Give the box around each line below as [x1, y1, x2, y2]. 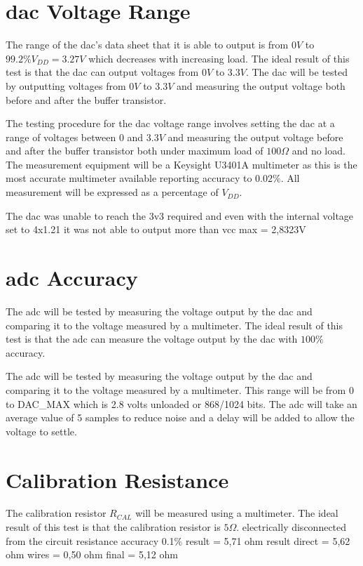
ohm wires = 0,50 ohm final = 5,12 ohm [6, 547, 178, 562]
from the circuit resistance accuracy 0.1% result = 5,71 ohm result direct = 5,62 [6, 533, 350, 548]
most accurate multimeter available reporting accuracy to [6, 171, 252, 185]
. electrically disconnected [236, 520, 347, 534]
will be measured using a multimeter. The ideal [135, 506, 338, 520]
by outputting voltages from [6, 78, 126, 93]
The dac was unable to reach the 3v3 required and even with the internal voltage [6, 208, 354, 223]
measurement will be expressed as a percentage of [6, 185, 219, 199]
